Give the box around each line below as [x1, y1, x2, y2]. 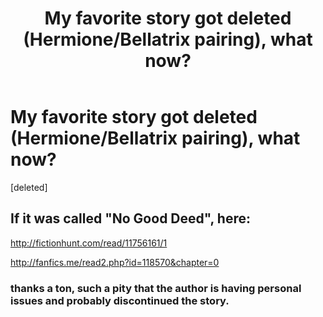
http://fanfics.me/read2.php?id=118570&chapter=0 [10, 256, 220, 268]
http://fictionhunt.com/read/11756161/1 [10, 237, 168, 249]
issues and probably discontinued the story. [10, 293, 230, 307]
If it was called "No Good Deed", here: [10, 210, 251, 227]
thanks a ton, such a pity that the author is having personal [10, 281, 302, 295]
